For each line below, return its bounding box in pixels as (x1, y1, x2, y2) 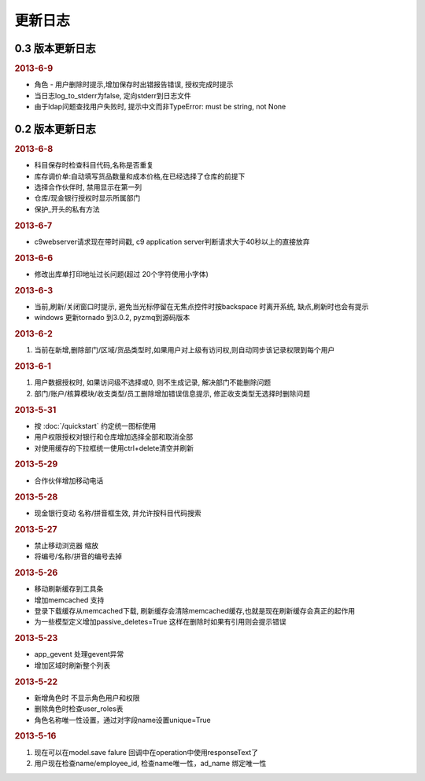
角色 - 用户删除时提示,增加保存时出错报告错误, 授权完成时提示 (34, 79, 234, 90)
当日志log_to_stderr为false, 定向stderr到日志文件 (34, 90, 192, 100)
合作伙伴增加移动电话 (34, 476, 104, 485)
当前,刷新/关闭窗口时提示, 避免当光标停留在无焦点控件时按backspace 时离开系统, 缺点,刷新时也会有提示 (34, 301, 369, 311)
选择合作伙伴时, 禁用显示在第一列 (34, 182, 142, 192)
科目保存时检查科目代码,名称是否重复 (34, 160, 154, 170)
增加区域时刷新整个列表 (34, 661, 110, 670)
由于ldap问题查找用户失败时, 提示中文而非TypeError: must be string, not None (34, 102, 286, 112)
